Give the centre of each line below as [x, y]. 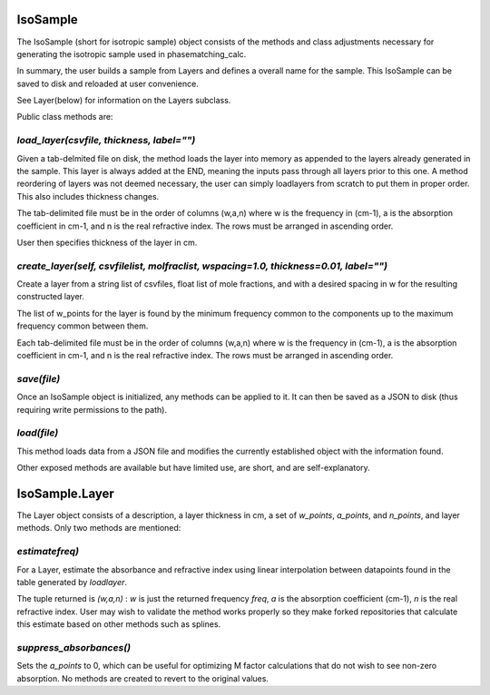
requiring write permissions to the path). [92, 409]
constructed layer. [51, 297]
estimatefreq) [48, 552]
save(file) [39, 378]
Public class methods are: [65, 117]
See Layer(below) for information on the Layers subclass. [124, 101]
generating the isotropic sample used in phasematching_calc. [132, 54]
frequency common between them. [83, 326]
